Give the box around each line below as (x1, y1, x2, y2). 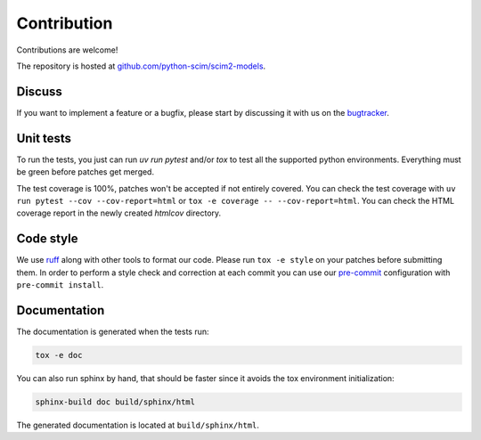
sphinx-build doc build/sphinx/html (35, 396, 196, 407)
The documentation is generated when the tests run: (16, 326, 209, 337)
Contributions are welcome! (16, 45, 118, 55)
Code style (16, 232, 78, 247)
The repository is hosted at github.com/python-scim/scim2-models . (16, 61, 266, 71)
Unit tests (16, 130, 71, 146)
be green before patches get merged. (16, 167, 155, 177)
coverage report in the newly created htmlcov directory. (16, 208, 222, 218)
